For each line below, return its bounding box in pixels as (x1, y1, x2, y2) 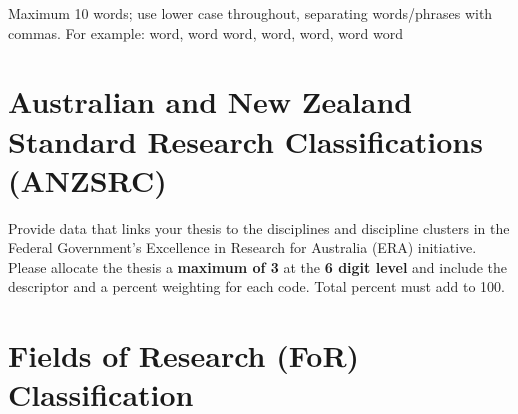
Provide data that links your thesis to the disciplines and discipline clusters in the (8, 217, 510, 238)
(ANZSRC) (8, 159, 167, 200)
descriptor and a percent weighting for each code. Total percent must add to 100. (8, 276, 505, 297)
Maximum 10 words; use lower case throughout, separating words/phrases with (8, 3, 493, 23)
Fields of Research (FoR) (8, 335, 360, 376)
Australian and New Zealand (8, 81, 413, 122)
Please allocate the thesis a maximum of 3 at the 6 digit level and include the (8, 256, 507, 277)
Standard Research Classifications (8, 120, 483, 161)
